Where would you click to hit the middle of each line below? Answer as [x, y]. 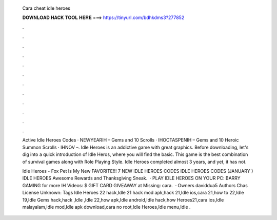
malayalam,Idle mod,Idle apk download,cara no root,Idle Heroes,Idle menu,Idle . [106, 207]
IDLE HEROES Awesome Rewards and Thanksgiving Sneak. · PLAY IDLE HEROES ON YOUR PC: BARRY [131, 178]
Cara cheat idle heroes [46, 8]
